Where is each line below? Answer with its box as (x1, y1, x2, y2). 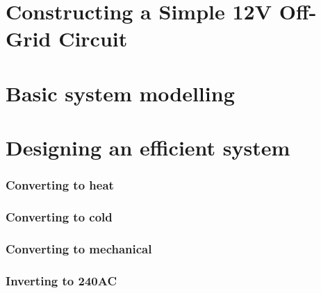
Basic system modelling (6, 78, 235, 107)
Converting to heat (6, 176, 114, 194)
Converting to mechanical (6, 240, 152, 257)
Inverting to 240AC (6, 271, 117, 289)
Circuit (58, 24, 128, 53)
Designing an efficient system (6, 133, 290, 162)
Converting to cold (6, 208, 113, 226)
